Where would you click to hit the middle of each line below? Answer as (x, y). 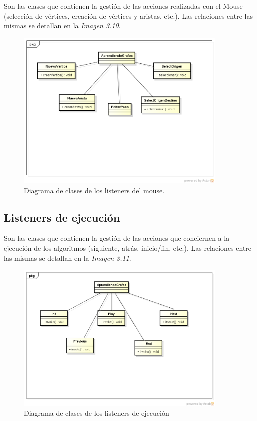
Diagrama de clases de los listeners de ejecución (97, 413)
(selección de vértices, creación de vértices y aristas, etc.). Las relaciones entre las (128, 16)
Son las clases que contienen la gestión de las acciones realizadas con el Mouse (123, 6)
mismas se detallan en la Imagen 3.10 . (62, 26)
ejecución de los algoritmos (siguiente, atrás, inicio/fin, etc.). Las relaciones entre (128, 248)
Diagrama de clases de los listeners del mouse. (94, 190)
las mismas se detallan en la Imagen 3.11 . (68, 257)
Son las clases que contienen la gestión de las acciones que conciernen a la (117, 238)
